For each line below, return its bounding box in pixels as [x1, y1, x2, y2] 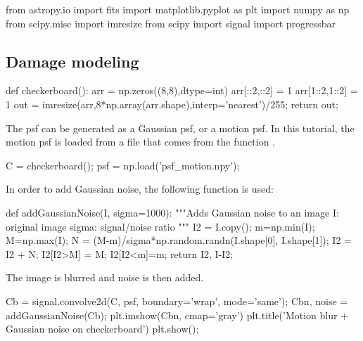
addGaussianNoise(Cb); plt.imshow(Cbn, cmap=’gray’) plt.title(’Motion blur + [6, 307, 349, 322]
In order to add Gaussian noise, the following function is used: [6, 181, 274, 196]
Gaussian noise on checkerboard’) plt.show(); [6, 321, 199, 336]
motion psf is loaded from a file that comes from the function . [6, 134, 275, 149]
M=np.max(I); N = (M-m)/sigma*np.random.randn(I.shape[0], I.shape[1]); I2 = [6, 233, 352, 247]
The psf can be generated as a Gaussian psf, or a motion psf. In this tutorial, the [6, 120, 355, 135]
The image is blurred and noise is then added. [6, 270, 204, 285]
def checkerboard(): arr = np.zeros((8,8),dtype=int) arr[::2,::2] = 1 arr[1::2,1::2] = [6, 83, 358, 98]
